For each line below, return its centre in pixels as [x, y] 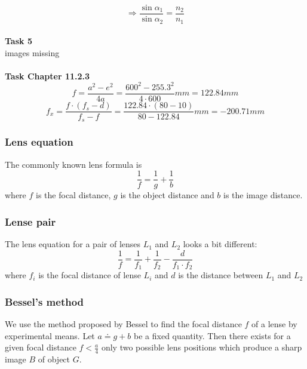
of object [54, 359]
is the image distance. [263, 195]
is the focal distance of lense [90, 275]
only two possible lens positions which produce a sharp [202, 347]
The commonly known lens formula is [73, 164]
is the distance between [221, 275]
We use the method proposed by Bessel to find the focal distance [123, 324]
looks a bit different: [220, 244]
